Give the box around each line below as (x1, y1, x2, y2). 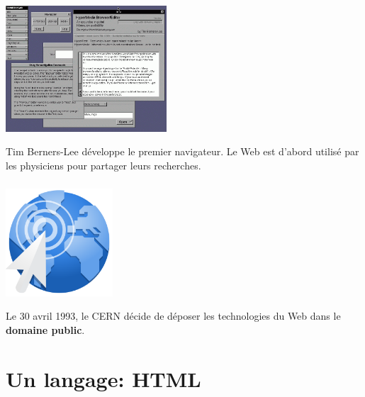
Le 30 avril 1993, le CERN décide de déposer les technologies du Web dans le (6, 308, 341, 323)
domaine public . (6, 322, 85, 337)
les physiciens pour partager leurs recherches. (6, 157, 201, 172)
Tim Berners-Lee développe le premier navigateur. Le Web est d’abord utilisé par (6, 144, 359, 159)
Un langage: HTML (6, 364, 201, 393)
